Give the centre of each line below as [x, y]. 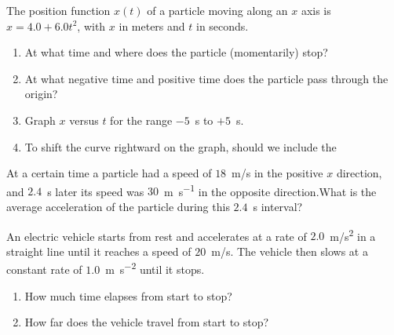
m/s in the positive [277, 173]
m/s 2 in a [353, 235]
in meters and [152, 25]
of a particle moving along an [217, 10]
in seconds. [222, 25]
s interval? [278, 206]
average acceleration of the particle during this [118, 206]
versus [84, 120]
